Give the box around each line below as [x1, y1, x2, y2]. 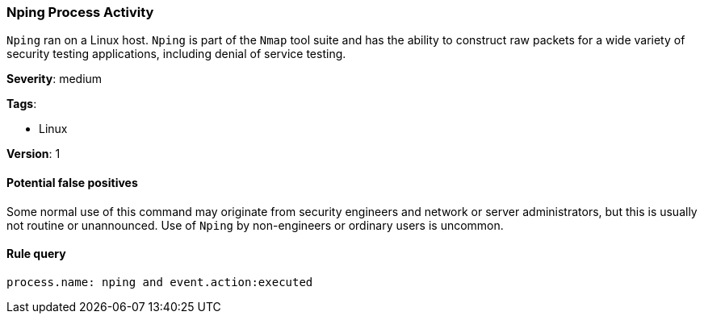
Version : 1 [6, 147, 61, 161]
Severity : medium [6, 72, 103, 86]
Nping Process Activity [6, 4, 154, 20]
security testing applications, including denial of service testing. [6, 47, 346, 61]
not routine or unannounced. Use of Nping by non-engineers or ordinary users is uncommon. [6, 218, 504, 232]
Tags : [6, 97, 37, 111]
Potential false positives [6, 175, 138, 189]
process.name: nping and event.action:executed [6, 275, 313, 289]
